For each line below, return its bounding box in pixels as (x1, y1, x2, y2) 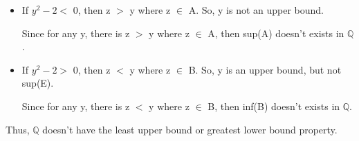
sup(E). (21, 76, 54, 90)
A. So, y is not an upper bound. (188, 3, 324, 17)
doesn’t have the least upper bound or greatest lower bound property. (42, 122, 338, 136)
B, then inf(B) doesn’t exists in (208, 98, 340, 113)
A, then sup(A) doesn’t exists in (208, 25, 344, 40)
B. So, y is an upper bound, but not (188, 62, 342, 76)
